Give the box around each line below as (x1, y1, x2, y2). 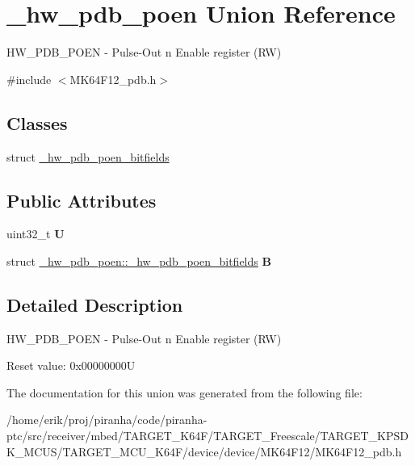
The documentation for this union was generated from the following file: (6, 384, 363, 401)
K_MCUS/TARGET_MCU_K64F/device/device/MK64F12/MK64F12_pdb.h (6, 443, 402, 460)
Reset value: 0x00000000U (6, 357, 136, 374)
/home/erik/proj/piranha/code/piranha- (6, 411, 207, 428)
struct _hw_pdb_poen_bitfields (6, 148, 170, 165)
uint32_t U (6, 225, 65, 242)
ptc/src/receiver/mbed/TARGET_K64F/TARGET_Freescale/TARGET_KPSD (6, 427, 409, 444)
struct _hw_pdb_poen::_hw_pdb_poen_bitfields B (6, 252, 271, 269)
